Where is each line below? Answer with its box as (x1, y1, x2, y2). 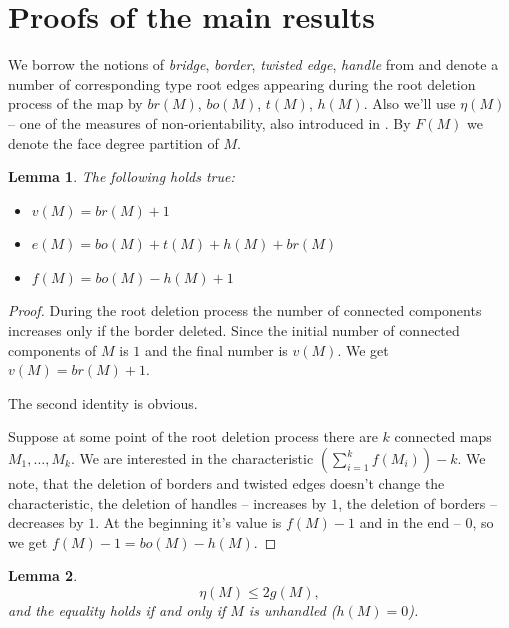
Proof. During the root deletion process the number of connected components (8, 300, 482, 321)
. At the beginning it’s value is (95, 512, 282, 533)
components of (8, 339, 97, 360)
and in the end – (359, 512, 461, 533)
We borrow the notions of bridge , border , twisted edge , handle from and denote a (8, 54, 499, 75)
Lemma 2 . (8, 565, 78, 586)
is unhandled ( (248, 600, 337, 620)
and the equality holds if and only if (8, 600, 226, 620)
